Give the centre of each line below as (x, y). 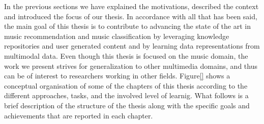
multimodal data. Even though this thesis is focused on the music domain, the (126, 55)
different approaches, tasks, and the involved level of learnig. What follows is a (126, 95)
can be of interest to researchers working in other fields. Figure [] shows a (117, 76)
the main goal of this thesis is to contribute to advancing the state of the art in (128, 26)
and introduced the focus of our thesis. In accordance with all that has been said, (131, 16)
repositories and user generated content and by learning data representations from (132, 46)
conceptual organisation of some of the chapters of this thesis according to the (126, 85)
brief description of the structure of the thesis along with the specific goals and (127, 105)
